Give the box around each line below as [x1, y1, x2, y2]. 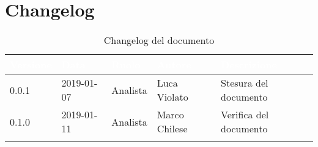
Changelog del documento [103, 33, 215, 48]
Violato [157, 90, 188, 104]
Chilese [157, 121, 188, 136]
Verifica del [221, 107, 269, 122]
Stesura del [221, 76, 268, 90]
